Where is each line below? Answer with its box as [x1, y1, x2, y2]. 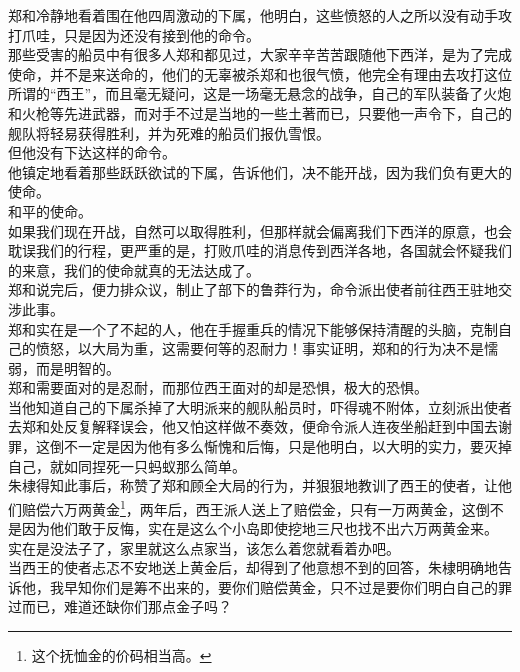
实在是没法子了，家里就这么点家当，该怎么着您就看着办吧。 [8, 537, 400, 558]
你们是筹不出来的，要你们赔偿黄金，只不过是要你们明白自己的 [91, 576, 498, 597]
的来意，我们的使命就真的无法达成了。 [8, 259, 260, 280]
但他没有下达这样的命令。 [8, 142, 176, 163]
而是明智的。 [35, 357, 120, 378]
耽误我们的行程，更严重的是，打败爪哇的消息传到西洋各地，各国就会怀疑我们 [8, 240, 512, 261]
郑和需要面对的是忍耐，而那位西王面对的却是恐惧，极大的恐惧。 [8, 377, 428, 398]
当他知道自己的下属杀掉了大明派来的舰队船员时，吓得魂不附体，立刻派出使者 [8, 396, 512, 417]
